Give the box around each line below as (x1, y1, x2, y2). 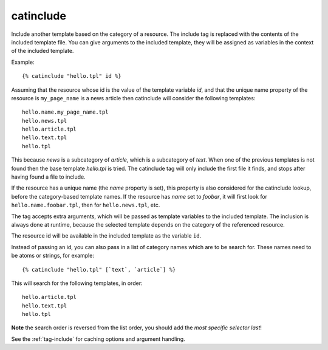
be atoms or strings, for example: (11, 252, 94, 259)
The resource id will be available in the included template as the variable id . (11, 232, 202, 239)
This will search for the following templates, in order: (11, 280, 143, 287)
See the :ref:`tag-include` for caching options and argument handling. (11, 335, 185, 343)
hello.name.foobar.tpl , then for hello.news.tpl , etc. (11, 201, 160, 209)
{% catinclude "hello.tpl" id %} (22, 73, 121, 80)
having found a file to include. (11, 173, 86, 180)
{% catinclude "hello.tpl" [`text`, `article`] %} (22, 266, 176, 273)
